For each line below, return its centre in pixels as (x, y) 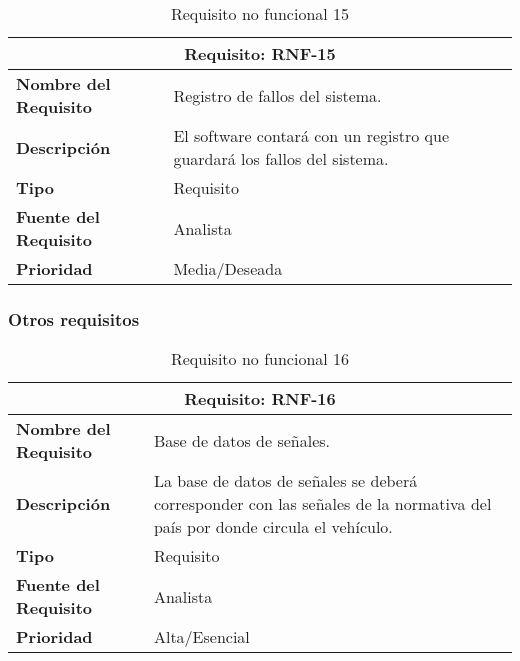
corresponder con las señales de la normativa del (322, 504)
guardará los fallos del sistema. (281, 158)
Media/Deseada (228, 268)
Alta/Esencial (201, 637)
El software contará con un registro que (311, 135)
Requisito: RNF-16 (260, 399)
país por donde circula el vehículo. (273, 527)
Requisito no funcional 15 (260, 13)
